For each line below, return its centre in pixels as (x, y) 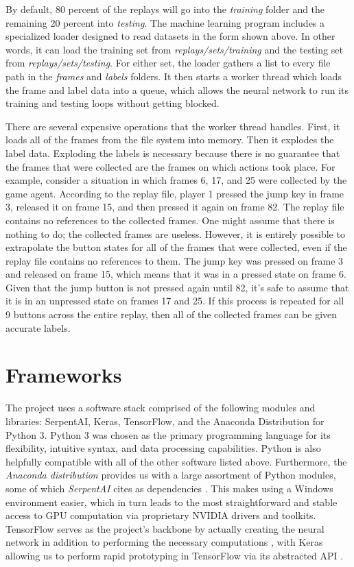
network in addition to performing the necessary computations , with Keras (164, 542)
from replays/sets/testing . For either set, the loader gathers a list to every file (168, 63)
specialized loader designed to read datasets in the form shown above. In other (170, 36)
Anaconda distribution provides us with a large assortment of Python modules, (171, 475)
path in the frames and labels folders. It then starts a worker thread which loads (174, 76)
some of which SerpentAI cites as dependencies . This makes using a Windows (169, 488)
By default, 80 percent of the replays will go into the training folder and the (165, 9)
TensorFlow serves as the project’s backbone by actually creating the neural (165, 528)
